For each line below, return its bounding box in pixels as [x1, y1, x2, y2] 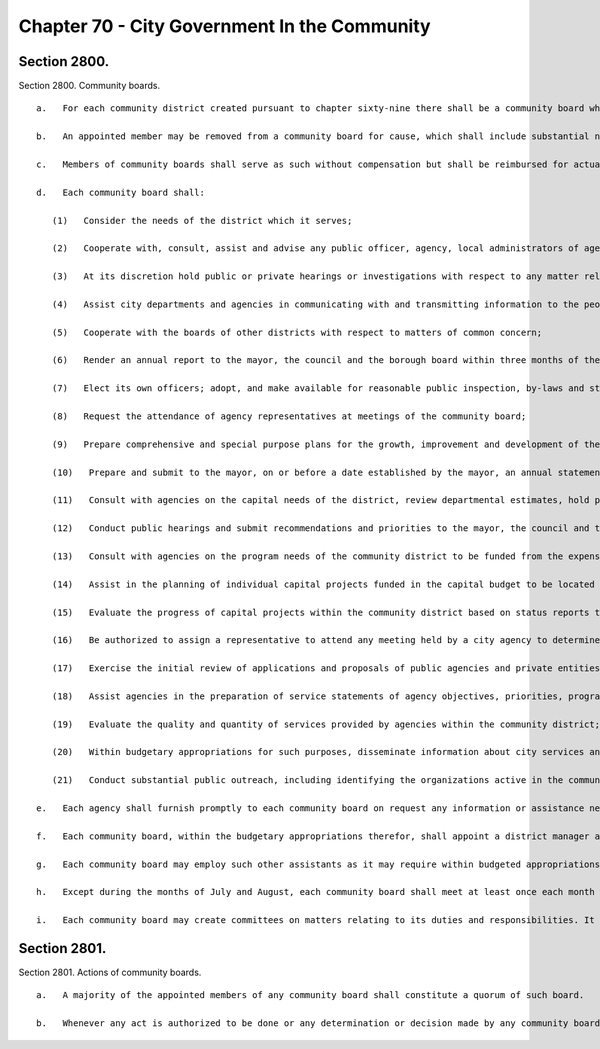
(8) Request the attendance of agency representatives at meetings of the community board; [51, 411, 527, 422]
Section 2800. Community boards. [18, 80, 160, 92]
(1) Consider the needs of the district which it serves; [51, 215, 353, 226]
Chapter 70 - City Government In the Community [18, 15, 431, 37]
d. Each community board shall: [36, 186, 205, 198]
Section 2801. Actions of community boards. [18, 966, 202, 979]
